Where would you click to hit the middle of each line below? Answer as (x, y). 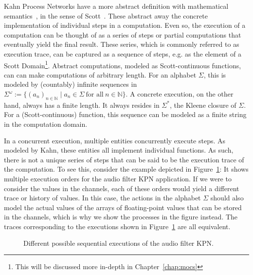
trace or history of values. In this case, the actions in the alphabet (102, 198)
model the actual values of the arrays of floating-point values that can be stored (123, 207)
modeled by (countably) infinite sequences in (71, 84)
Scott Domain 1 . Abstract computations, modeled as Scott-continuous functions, (123, 64)
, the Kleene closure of (203, 105)
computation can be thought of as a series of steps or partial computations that (123, 34)
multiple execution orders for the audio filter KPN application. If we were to (118, 178)
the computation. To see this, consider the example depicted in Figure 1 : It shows (126, 169)
